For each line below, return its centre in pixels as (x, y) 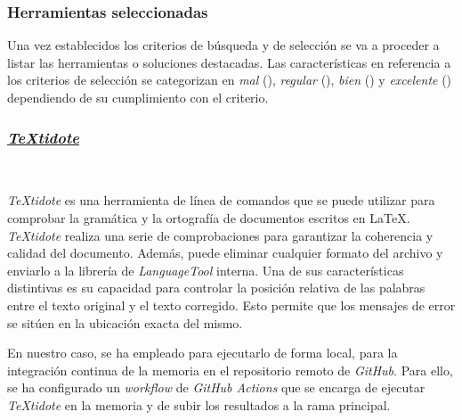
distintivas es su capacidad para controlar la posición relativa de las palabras (216, 288)
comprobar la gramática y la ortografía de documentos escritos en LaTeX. (209, 218)
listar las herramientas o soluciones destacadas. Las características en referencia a (229, 62)
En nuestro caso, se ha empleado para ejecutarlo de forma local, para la (203, 353)
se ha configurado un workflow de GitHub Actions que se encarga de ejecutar (216, 387)
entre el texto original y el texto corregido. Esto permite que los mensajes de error (231, 305)
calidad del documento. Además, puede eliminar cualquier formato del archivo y (225, 253)
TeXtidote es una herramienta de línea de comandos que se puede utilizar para (221, 200)
